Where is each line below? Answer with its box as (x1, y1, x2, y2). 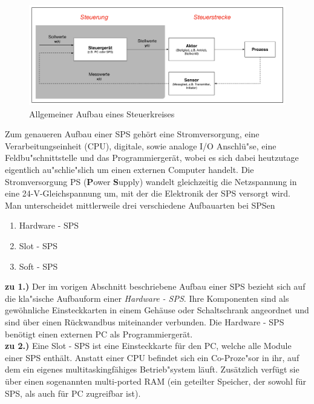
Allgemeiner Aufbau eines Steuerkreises (29, 107, 175, 120)
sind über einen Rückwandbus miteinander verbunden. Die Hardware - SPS (5, 315, 284, 328)
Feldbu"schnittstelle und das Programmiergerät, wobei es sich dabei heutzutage (5, 151, 299, 164)
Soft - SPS (19, 259, 58, 272)
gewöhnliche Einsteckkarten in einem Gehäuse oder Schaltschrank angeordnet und (5, 304, 309, 316)
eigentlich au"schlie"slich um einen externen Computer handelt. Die (5, 163, 254, 175)
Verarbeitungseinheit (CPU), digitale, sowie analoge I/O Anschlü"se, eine (5, 139, 276, 152)
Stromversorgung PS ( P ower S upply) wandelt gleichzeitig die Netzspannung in (5, 175, 297, 187)
